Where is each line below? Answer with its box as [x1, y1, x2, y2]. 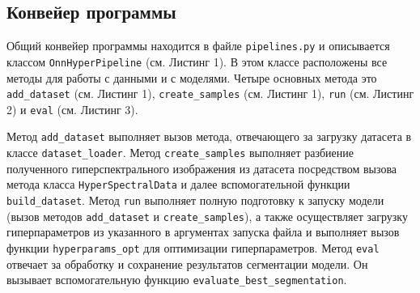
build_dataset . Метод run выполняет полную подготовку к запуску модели [6, 191, 384, 208]
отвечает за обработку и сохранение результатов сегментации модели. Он [6, 255, 368, 272]
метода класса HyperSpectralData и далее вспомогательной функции [6, 176, 350, 193]
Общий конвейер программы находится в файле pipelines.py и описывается [6, 37, 390, 54]
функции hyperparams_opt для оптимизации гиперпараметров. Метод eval [6, 239, 380, 256]
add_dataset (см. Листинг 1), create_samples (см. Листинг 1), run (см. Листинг [6, 85, 414, 102]
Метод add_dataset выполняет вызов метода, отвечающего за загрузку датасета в [6, 128, 412, 145]
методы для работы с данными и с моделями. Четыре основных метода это [6, 69, 377, 86]
